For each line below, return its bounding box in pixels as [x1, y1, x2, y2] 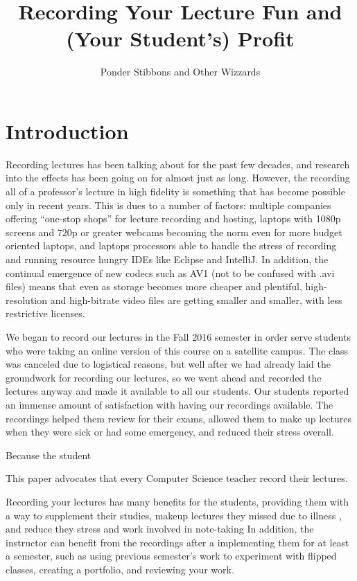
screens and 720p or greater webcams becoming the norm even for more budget [6, 224, 342, 239]
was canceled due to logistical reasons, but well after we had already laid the [6, 357, 331, 371]
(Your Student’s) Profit [66, 24, 295, 53]
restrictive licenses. [6, 306, 85, 321]
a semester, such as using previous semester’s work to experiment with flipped [6, 548, 337, 563]
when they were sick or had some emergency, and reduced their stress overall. [6, 424, 334, 439]
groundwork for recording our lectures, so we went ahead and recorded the [6, 370, 322, 384]
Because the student [6, 447, 92, 462]
